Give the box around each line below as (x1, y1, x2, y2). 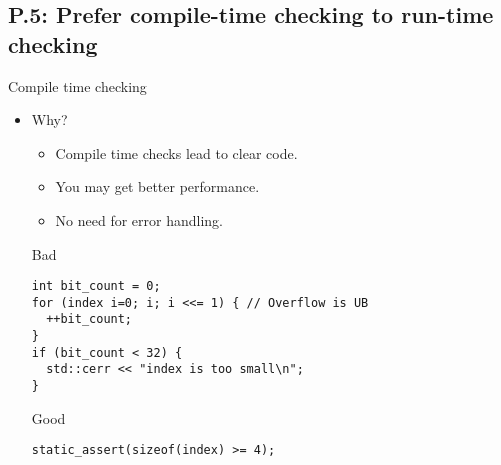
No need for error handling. (55, 209, 224, 230)
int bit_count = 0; (31, 279, 161, 294)
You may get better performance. (55, 176, 260, 197)
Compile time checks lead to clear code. (55, 142, 298, 163)
